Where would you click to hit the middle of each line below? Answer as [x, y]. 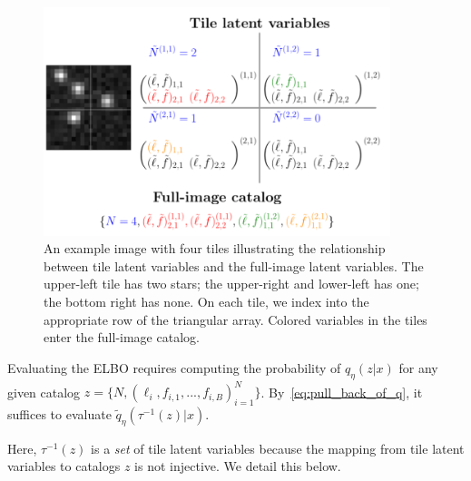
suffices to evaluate [59, 413]
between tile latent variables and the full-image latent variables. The [234, 265]
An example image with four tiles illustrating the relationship [215, 248]
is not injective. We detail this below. [238, 466]
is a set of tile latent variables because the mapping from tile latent [278, 448]
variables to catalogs [64, 466]
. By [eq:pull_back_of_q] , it [342, 392]
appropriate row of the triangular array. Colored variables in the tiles [235, 319]
